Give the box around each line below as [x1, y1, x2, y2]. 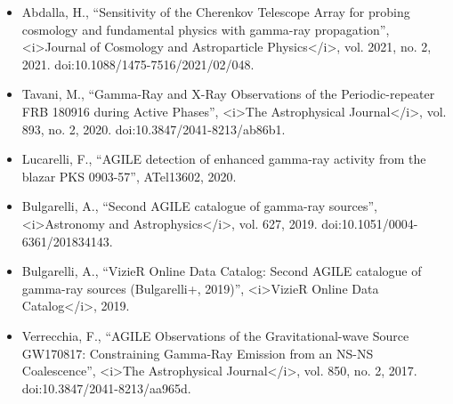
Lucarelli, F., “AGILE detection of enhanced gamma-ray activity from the [21, 149, 426, 168]
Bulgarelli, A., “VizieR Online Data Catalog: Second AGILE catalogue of [21, 262, 422, 280]
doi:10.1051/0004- [321, 214, 418, 232]
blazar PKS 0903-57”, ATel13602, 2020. [21, 166, 237, 185]
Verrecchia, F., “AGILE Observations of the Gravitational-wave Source [21, 326, 409, 344]
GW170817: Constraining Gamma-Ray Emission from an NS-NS [21, 343, 374, 362]
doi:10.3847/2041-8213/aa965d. [21, 378, 191, 397]
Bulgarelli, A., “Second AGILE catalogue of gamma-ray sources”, [21, 197, 377, 215]
